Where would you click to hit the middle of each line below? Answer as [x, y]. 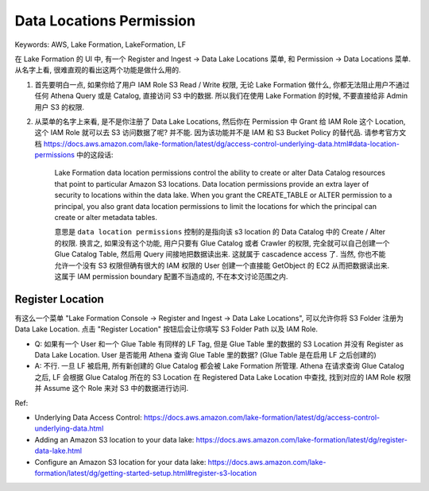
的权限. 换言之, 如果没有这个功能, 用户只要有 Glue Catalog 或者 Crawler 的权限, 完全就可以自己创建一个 [222, 243]
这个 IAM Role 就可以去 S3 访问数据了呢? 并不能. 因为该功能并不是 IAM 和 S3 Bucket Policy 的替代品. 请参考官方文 [220, 133]
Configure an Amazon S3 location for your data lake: [120, 462]
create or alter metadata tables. [106, 218]
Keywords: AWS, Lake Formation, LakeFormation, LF [100, 44]
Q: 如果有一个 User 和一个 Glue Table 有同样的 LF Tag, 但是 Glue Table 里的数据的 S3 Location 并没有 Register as [219, 344]
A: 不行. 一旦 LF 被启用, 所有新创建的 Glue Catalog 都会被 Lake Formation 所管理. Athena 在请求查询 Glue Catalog [219, 366]
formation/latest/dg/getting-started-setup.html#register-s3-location [146, 473]
